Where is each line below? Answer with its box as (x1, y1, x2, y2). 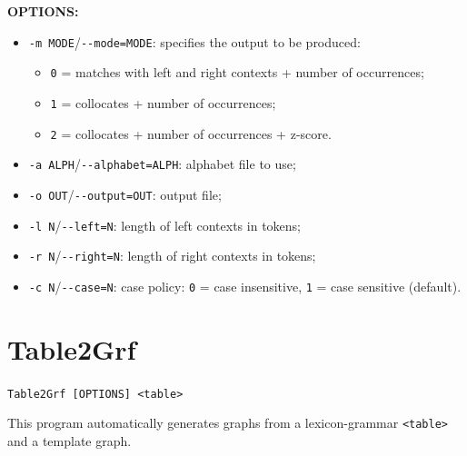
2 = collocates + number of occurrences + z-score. (50, 124, 332, 143)
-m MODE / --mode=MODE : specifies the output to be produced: (28, 32, 361, 51)
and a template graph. (7, 431, 132, 450)
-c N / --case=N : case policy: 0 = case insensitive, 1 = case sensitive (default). (28, 276, 462, 295)
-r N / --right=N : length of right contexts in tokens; (28, 246, 316, 265)
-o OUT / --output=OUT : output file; (28, 184, 222, 203)
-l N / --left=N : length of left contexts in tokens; (28, 215, 301, 234)
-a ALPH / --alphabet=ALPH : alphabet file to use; (28, 154, 296, 173)
